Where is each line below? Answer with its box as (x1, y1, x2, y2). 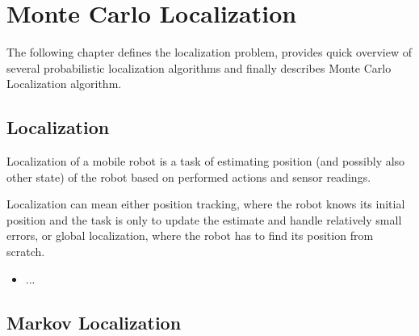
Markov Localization (6, 309, 182, 334)
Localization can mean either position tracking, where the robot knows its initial (6, 195, 405, 212)
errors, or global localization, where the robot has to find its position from (6, 227, 374, 244)
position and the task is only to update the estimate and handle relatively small (6, 211, 402, 228)
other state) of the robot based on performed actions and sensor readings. (6, 168, 371, 185)
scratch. (6, 243, 45, 260)
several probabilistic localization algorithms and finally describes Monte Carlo (6, 59, 392, 76)
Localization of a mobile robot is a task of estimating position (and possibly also (6, 153, 405, 170)
